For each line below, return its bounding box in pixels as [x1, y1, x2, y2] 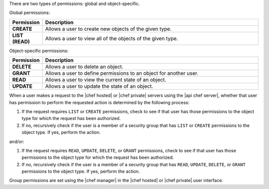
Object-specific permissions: [9, 48, 69, 54]
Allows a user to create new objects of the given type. [45, 25, 172, 32]
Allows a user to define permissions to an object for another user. [45, 70, 199, 77]
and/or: [9, 138, 24, 144]
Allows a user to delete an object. [45, 63, 124, 70]
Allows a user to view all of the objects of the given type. [45, 35, 178, 42]
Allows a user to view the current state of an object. [45, 76, 166, 83]
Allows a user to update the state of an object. [45, 83, 153, 90]
